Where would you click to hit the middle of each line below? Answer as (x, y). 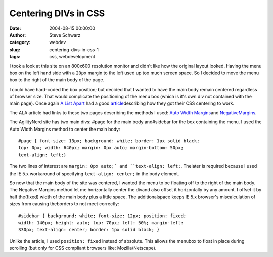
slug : (15, 49)
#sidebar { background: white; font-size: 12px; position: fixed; (102, 216)
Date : (15, 28)
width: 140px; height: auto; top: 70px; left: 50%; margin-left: (101, 222)
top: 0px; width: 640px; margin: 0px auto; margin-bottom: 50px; (101, 148)
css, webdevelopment (72, 57)
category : (20, 42)
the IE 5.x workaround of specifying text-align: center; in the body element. (94, 173)
